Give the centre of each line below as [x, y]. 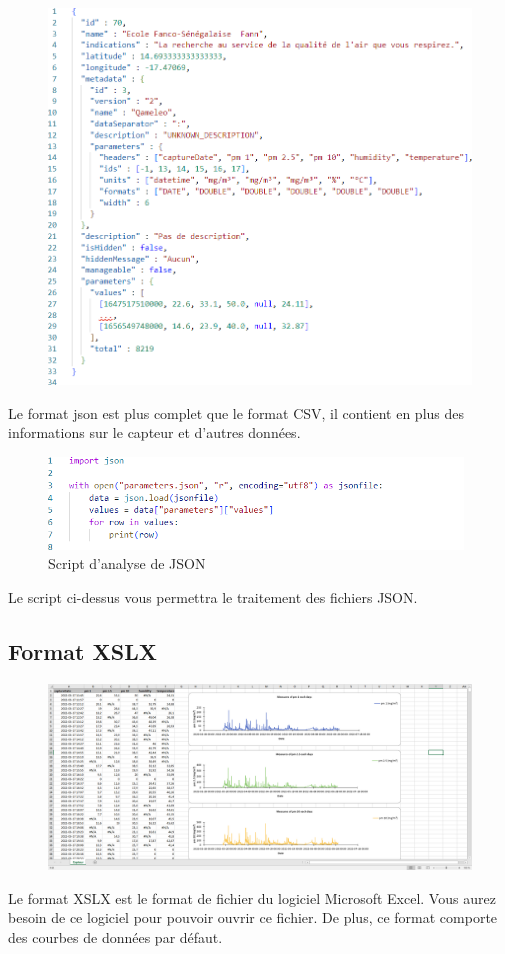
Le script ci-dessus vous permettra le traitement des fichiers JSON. [213, 596]
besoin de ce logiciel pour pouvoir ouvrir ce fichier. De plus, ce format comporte [253, 917]
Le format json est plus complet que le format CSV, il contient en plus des [236, 412]
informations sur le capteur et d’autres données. [154, 432]
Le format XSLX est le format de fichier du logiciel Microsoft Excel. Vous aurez [252, 897]
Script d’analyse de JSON [127, 563]
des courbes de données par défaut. [115, 936]
